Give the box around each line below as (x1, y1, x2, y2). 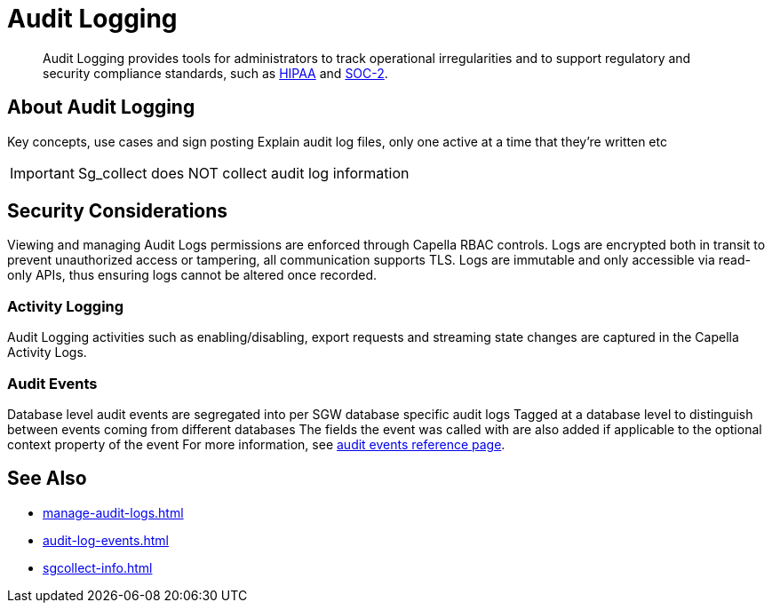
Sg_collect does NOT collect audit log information (77, 163, 410, 182)
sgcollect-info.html (43, 559, 153, 575)
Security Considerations (7, 200, 228, 223)
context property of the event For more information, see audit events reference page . (7, 436, 505, 452)
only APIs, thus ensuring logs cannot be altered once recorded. (7, 267, 378, 283)
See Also (7, 467, 87, 490)
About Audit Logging (7, 96, 195, 119)
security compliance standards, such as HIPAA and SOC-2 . (43, 65, 388, 81)
